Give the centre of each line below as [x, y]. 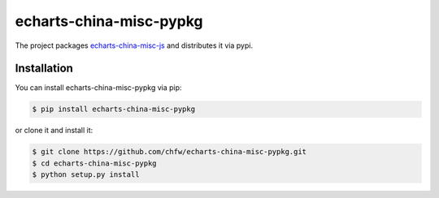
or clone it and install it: [54, 131]
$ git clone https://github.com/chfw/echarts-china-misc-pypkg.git [170, 152]
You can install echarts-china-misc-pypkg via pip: [98, 88]
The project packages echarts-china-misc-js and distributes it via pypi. [134, 45]
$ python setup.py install [86, 175]
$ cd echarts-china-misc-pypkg [95, 163]
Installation [44, 69]
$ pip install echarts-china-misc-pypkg [113, 109]
